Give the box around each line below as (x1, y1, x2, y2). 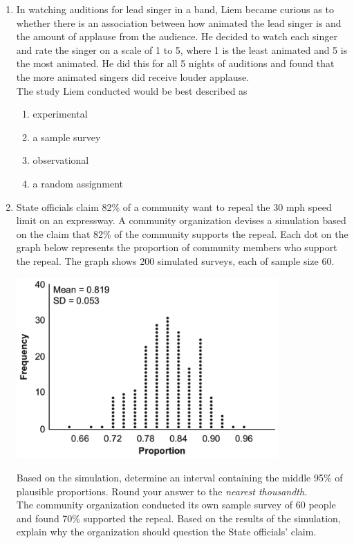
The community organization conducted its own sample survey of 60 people (16, 497, 336, 512)
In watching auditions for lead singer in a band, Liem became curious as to (16, 2, 334, 16)
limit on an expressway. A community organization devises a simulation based (16, 213, 346, 228)
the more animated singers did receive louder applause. (16, 69, 250, 84)
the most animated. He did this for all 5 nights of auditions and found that (16, 56, 335, 71)
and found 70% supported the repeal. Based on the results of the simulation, (16, 510, 341, 525)
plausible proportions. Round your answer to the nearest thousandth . (16, 484, 308, 498)
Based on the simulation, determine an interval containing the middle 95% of (16, 470, 343, 485)
